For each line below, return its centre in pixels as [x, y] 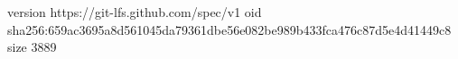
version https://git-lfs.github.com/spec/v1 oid [135, 12]
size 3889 [32, 47]
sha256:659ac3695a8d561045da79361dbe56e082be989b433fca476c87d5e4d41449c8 [229, 29]
